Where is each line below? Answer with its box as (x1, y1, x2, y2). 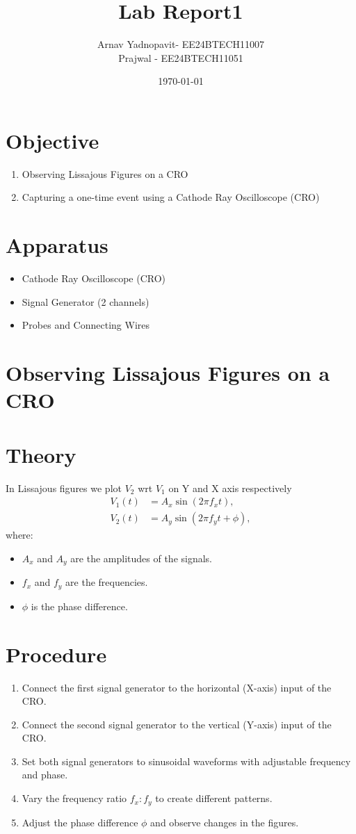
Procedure (6, 639, 107, 668)
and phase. (22, 767, 68, 782)
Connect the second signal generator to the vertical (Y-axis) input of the (22, 717, 332, 731)
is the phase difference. (31, 598, 128, 613)
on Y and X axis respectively (168, 480, 292, 495)
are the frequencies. (65, 575, 148, 589)
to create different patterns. (155, 791, 273, 806)
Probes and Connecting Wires (22, 318, 150, 332)
